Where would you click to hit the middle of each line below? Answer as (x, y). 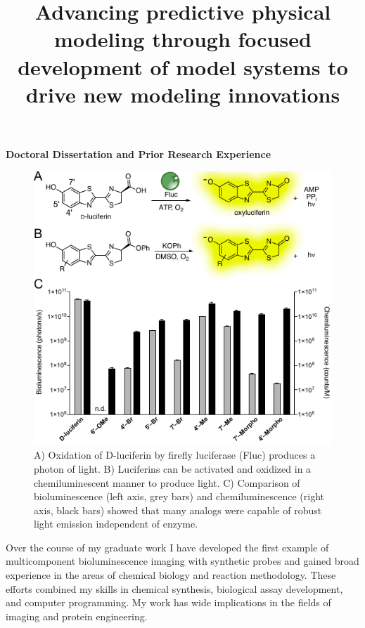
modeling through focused (183, 39)
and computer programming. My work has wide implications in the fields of (168, 602)
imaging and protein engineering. (77, 616)
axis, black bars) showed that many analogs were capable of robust (178, 510)
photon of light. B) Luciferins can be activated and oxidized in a (173, 468)
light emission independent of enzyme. (116, 524)
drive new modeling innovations (183, 94)
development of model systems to (183, 66)
